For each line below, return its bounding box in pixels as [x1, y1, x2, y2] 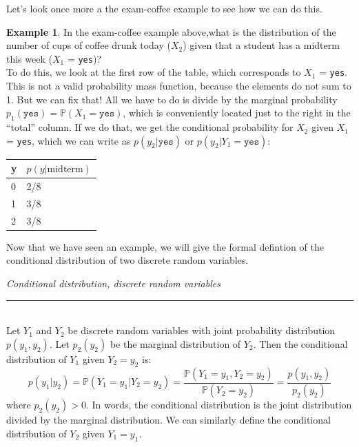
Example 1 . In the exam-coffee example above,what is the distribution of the [6, 24, 336, 39]
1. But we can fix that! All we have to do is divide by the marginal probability [6, 92, 338, 106]
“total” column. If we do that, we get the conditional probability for [6, 120, 294, 134]
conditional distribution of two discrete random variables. [6, 253, 249, 267]
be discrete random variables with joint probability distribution [68, 323, 336, 337]
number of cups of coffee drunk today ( [6, 38, 171, 52]
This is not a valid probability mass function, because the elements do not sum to [6, 79, 351, 93]
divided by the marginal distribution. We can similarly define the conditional [6, 413, 331, 427]
